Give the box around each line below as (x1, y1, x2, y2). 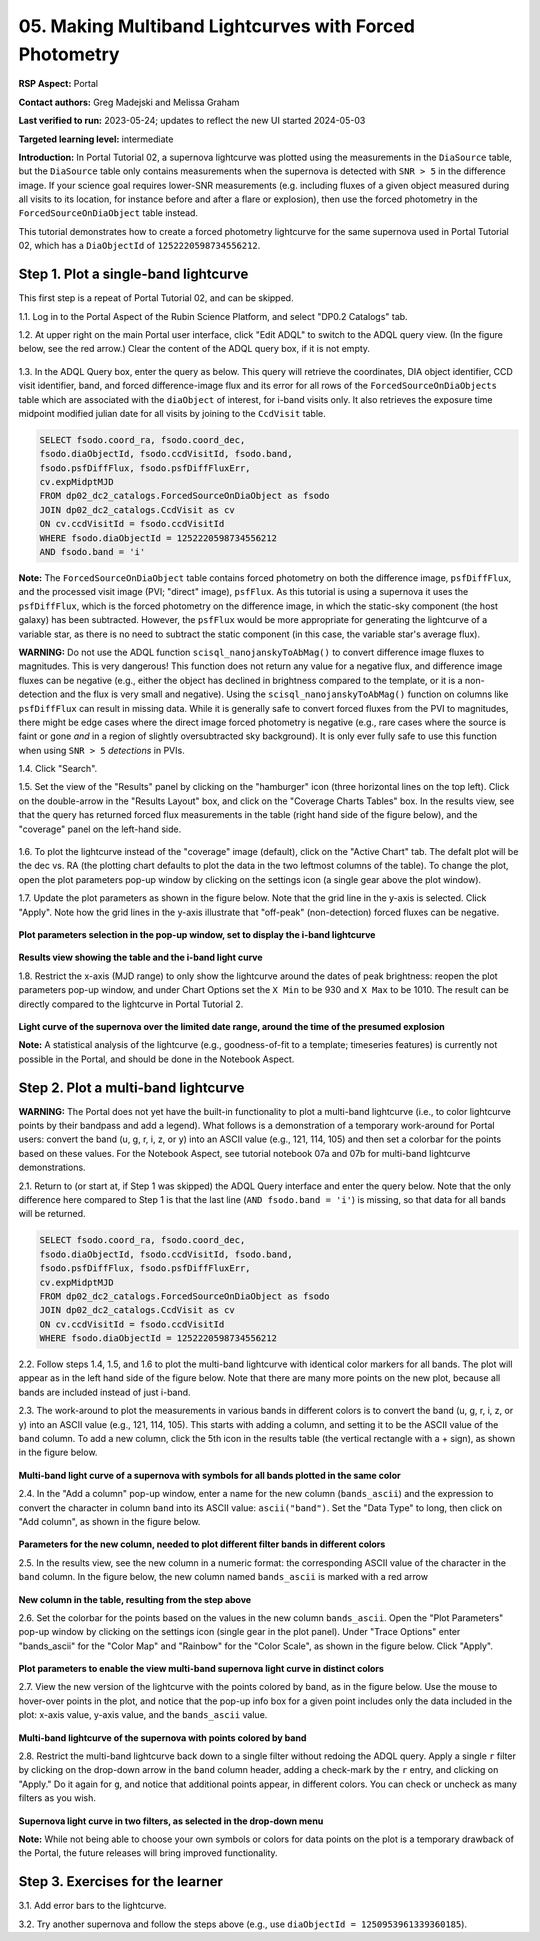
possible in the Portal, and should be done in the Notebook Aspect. (18, 1053, 295, 1065)
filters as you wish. (18, 1792, 97, 1804)
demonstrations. (18, 1161, 86, 1174)
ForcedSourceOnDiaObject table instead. (18, 207, 199, 219)
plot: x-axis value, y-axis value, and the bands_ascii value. (18, 1709, 268, 1721)
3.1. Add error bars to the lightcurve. (18, 1900, 167, 1912)
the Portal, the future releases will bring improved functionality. (18, 1847, 279, 1859)
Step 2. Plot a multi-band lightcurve (18, 1079, 245, 1096)
